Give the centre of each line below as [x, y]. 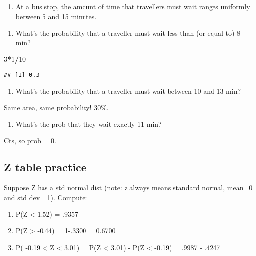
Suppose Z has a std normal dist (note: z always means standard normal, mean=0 [128, 188]
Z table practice [45, 167]
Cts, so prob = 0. [30, 140]
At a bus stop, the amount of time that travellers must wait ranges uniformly [133, 6]
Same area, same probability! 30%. [56, 107]
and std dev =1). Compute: [46, 197]
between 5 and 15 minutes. [56, 16]
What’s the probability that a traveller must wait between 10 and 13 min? [128, 91]
